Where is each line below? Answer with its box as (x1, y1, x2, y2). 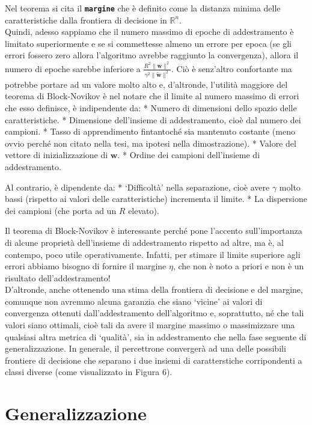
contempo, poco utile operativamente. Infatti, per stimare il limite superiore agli (5, 248, 301, 260)
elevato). (128, 204, 159, 216)
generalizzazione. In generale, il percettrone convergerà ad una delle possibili (5, 342, 286, 355)
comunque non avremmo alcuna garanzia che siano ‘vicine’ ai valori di (5, 295, 263, 307)
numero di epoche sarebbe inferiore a (5, 62, 141, 75)
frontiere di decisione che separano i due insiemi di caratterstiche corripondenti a (5, 353, 302, 366)
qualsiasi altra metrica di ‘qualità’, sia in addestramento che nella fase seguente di (5, 330, 307, 343)
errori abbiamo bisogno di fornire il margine (5, 260, 167, 272)
